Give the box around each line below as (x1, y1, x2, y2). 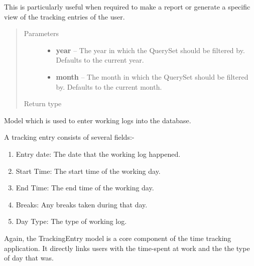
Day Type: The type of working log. (16, 216, 127, 226)
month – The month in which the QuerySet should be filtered (56, 71, 248, 82)
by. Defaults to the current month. (56, 81, 162, 92)
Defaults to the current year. (56, 55, 144, 65)
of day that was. (4, 252, 54, 263)
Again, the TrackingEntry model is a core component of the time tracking (4, 232, 231, 243)
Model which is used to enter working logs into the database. (4, 115, 191, 125)
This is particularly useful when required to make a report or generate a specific (4, 2, 250, 12)
